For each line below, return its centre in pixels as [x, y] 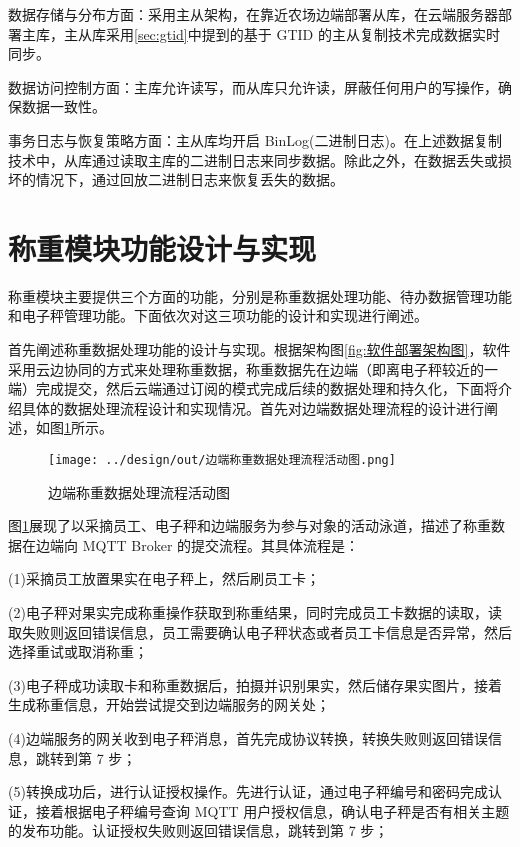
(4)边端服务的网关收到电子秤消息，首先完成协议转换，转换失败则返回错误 [248, 738]
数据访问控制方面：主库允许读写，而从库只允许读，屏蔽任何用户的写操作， [253, 86]
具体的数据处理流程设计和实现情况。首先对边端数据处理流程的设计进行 [252, 407]
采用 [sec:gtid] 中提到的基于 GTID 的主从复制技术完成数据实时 [302, 33]
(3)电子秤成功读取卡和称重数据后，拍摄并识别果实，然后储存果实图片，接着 [255, 684]
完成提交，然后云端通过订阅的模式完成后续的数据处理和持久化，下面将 [266, 388]
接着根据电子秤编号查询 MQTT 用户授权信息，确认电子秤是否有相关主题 [272, 810]
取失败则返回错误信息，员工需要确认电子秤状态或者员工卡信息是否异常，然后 [260, 631]
